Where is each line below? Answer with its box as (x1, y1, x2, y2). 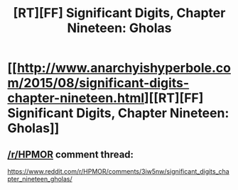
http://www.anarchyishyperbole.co (16, 60, 231, 76)
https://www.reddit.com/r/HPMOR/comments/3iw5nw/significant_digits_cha (7, 167, 229, 175)
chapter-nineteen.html (7, 90, 145, 106)
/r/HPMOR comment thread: (7, 148, 134, 160)
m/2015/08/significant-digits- (7, 75, 190, 91)
